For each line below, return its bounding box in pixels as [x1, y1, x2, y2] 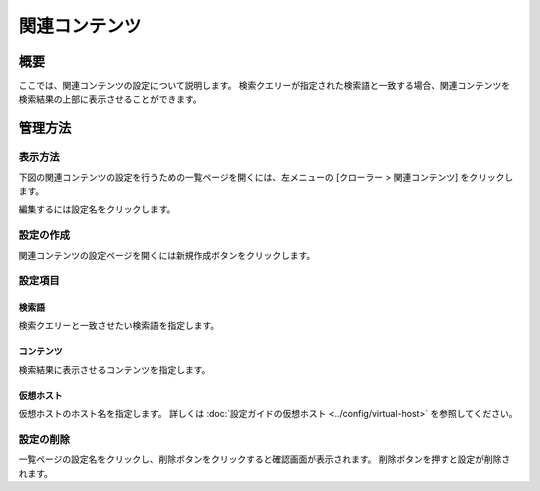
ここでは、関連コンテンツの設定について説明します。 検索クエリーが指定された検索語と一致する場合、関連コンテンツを [18, 80, 511, 92]
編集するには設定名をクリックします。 [18, 203, 176, 215]
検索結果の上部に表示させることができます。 [18, 93, 202, 105]
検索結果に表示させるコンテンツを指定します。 [18, 363, 211, 375]
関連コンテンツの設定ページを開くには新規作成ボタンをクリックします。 [18, 249, 316, 261]
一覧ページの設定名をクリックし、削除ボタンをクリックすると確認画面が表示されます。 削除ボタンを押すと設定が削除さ [18, 453, 511, 465]
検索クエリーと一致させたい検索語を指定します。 [18, 320, 220, 332]
